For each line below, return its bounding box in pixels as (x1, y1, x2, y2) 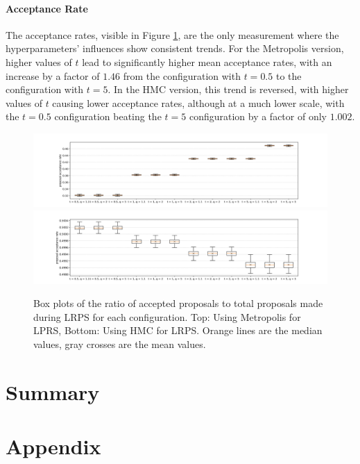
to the (275, 68, 302, 83)
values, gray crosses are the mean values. (33, 336, 206, 351)
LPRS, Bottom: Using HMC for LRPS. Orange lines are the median (33, 323, 323, 338)
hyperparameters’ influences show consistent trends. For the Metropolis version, (6, 41, 344, 56)
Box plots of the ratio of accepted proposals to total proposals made (33, 296, 323, 310)
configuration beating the (54, 109, 162, 124)
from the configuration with (123, 68, 241, 83)
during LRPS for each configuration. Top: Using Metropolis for (33, 309, 301, 324)
